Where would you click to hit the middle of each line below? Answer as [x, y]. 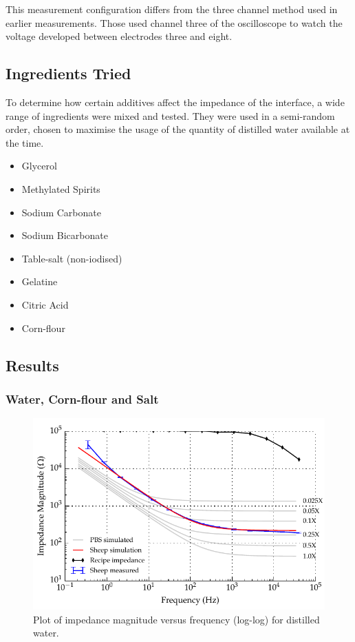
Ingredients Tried [68, 73]
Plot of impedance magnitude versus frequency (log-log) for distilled [176, 619]
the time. [25, 142]
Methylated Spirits [61, 188]
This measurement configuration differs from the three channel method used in [172, 9]
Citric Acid [45, 304]
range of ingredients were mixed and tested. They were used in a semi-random [170, 115]
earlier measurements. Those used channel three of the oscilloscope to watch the [174, 22]
